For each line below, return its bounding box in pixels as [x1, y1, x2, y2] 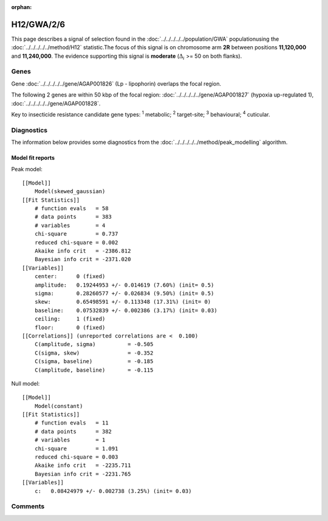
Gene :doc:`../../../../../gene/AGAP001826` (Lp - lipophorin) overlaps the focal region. [11, 80, 222, 87]
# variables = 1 [34, 437, 106, 443]
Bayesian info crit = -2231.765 [34, 471, 131, 477]
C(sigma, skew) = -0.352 [34, 349, 154, 356]
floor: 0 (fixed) [34, 324, 106, 331]
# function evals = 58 [34, 205, 109, 212]
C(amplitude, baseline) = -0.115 [34, 366, 154, 373]
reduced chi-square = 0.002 [34, 239, 118, 246]
